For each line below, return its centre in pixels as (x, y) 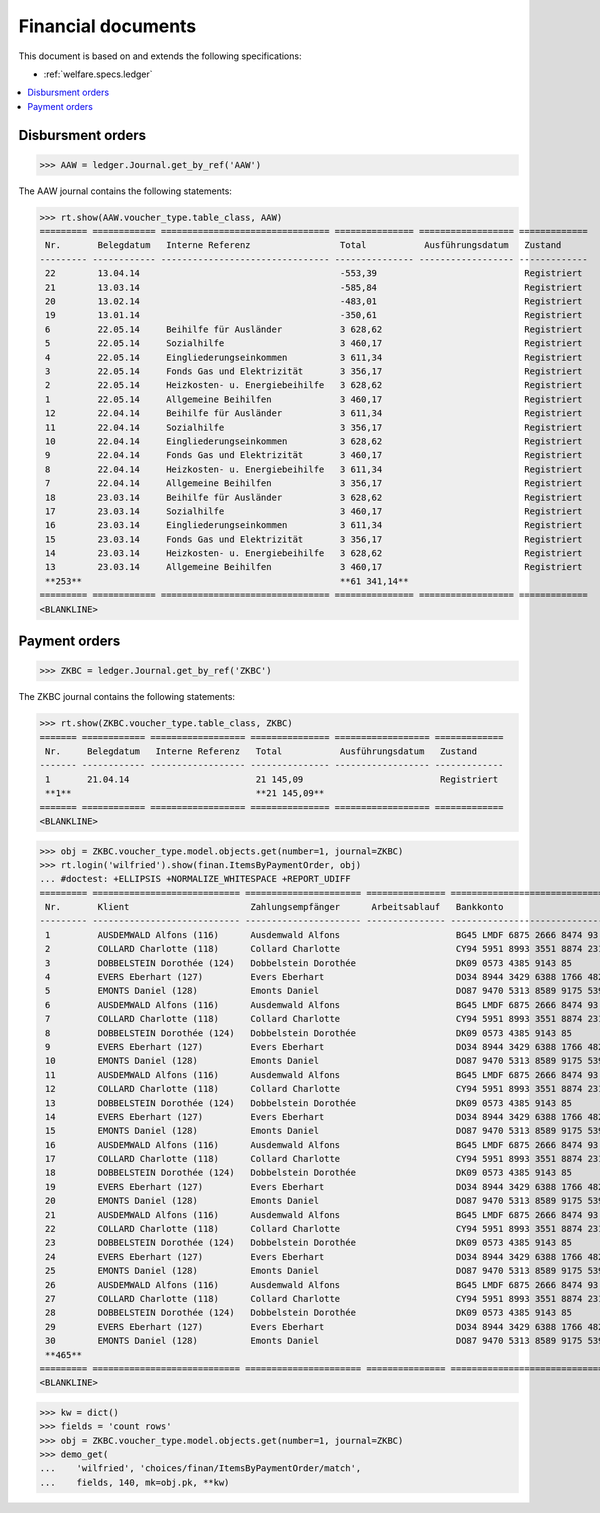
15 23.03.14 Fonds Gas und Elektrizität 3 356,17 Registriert (314, 539)
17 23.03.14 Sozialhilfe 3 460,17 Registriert (314, 511)
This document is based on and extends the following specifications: (160, 56)
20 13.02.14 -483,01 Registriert (314, 301)
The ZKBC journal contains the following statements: (126, 697)
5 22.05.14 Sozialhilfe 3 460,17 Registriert (314, 343)
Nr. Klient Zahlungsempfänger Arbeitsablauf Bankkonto (274, 907)
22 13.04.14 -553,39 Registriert (314, 273)
